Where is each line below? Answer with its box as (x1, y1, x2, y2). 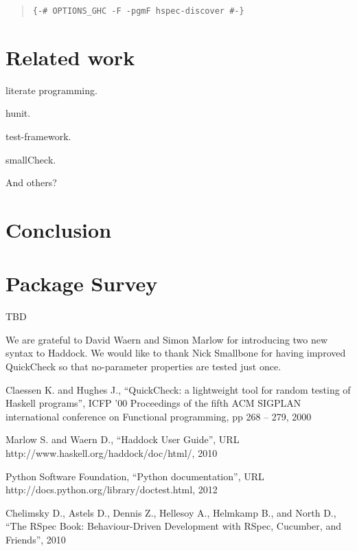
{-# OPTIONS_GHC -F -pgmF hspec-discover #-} (32, 6, 244, 16)
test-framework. (5, 128, 71, 143)
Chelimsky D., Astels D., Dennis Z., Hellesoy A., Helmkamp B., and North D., (5, 505, 336, 519)
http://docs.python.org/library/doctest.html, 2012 (5, 482, 218, 497)
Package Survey (5, 269, 158, 297)
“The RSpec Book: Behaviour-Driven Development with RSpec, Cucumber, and (5, 519, 341, 533)
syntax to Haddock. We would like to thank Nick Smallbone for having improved (5, 346, 346, 360)
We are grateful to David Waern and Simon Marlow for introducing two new (5, 332, 328, 346)
